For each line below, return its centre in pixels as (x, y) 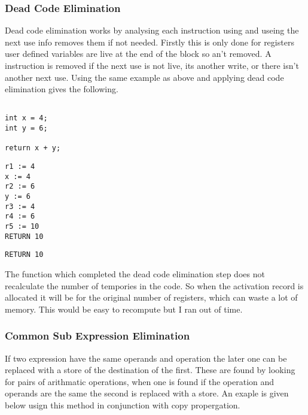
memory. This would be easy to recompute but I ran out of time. (124, 309)
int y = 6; (26, 128)
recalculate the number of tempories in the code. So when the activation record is (154, 285)
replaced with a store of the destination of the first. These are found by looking (150, 370)
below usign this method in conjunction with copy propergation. (123, 405)
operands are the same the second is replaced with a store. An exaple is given (147, 393)
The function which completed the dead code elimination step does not (135, 273)
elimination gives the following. (62, 89)
